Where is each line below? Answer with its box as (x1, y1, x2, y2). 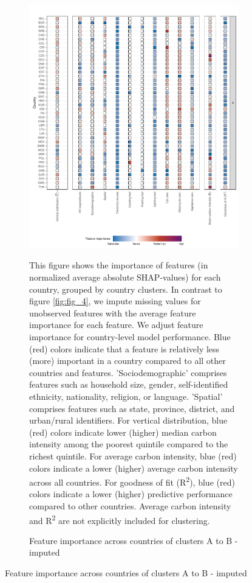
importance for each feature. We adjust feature (29, 318, 203, 331)
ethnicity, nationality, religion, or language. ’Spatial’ (29, 389, 223, 402)
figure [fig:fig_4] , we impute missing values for (29, 295, 201, 307)
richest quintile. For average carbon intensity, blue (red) (29, 449, 237, 462)
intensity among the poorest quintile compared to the (29, 438, 228, 450)
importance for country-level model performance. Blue (29, 330, 231, 343)
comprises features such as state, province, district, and (29, 402, 235, 414)
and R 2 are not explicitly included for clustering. (29, 512, 210, 526)
